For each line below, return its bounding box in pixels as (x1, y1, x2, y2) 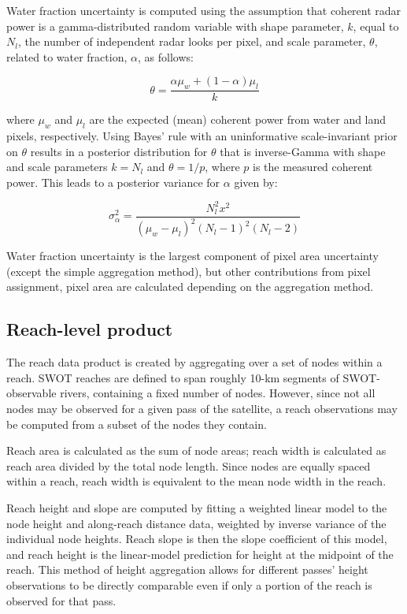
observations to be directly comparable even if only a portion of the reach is (6, 576, 372, 593)
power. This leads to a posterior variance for (6, 173, 220, 190)
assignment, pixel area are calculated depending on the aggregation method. (6, 278, 374, 295)
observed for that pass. (6, 592, 117, 608)
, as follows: (137, 48, 194, 65)
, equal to (353, 17, 399, 34)
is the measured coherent (253, 158, 373, 175)
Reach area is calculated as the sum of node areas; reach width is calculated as (6, 442, 387, 459)
